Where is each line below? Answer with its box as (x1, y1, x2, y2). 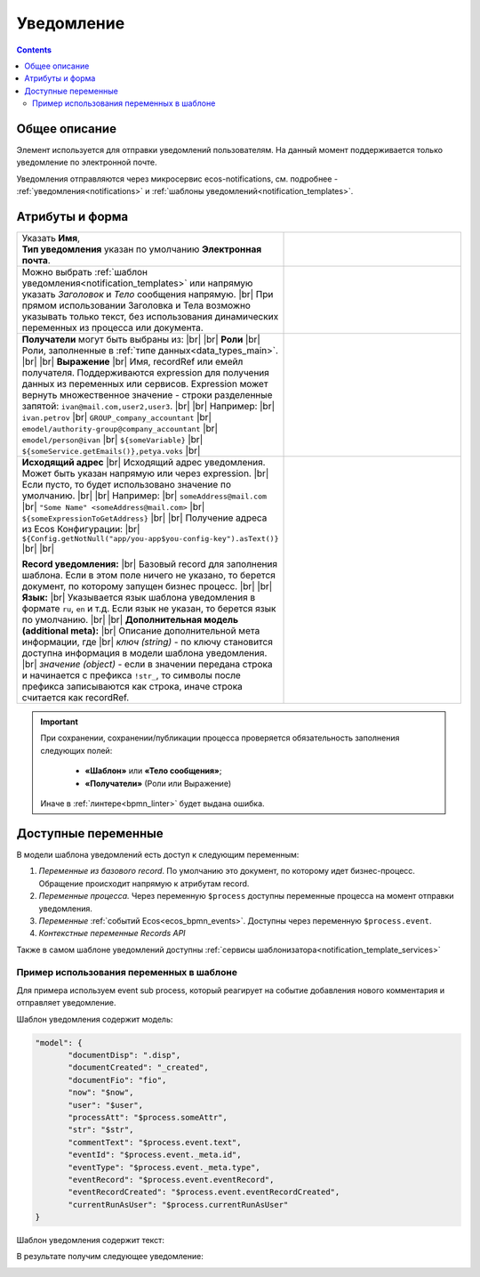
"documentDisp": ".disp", (68, 1050, 181, 1060)
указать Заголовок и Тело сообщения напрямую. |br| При (21, 288, 274, 301)
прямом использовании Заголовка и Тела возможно (21, 299, 251, 311)
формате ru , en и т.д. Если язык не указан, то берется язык (21, 602, 276, 615)
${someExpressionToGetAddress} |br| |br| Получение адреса (21, 512, 268, 524)
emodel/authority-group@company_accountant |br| (21, 423, 218, 435)
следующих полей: (40, 745, 113, 756)
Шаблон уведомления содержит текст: (16, 1235, 164, 1246)
